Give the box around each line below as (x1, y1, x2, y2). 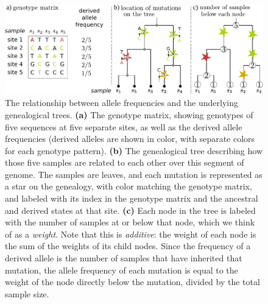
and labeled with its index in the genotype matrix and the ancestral (5, 192, 258, 205)
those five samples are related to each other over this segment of (5, 156, 244, 169)
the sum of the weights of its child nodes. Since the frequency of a (5, 239, 251, 252)
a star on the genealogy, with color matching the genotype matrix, (5, 180, 252, 193)
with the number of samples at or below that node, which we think (5, 216, 255, 228)
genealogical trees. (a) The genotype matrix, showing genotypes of (5, 108, 253, 121)
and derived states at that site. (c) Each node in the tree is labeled (5, 203, 256, 216)
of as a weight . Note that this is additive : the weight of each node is (5, 227, 256, 240)
